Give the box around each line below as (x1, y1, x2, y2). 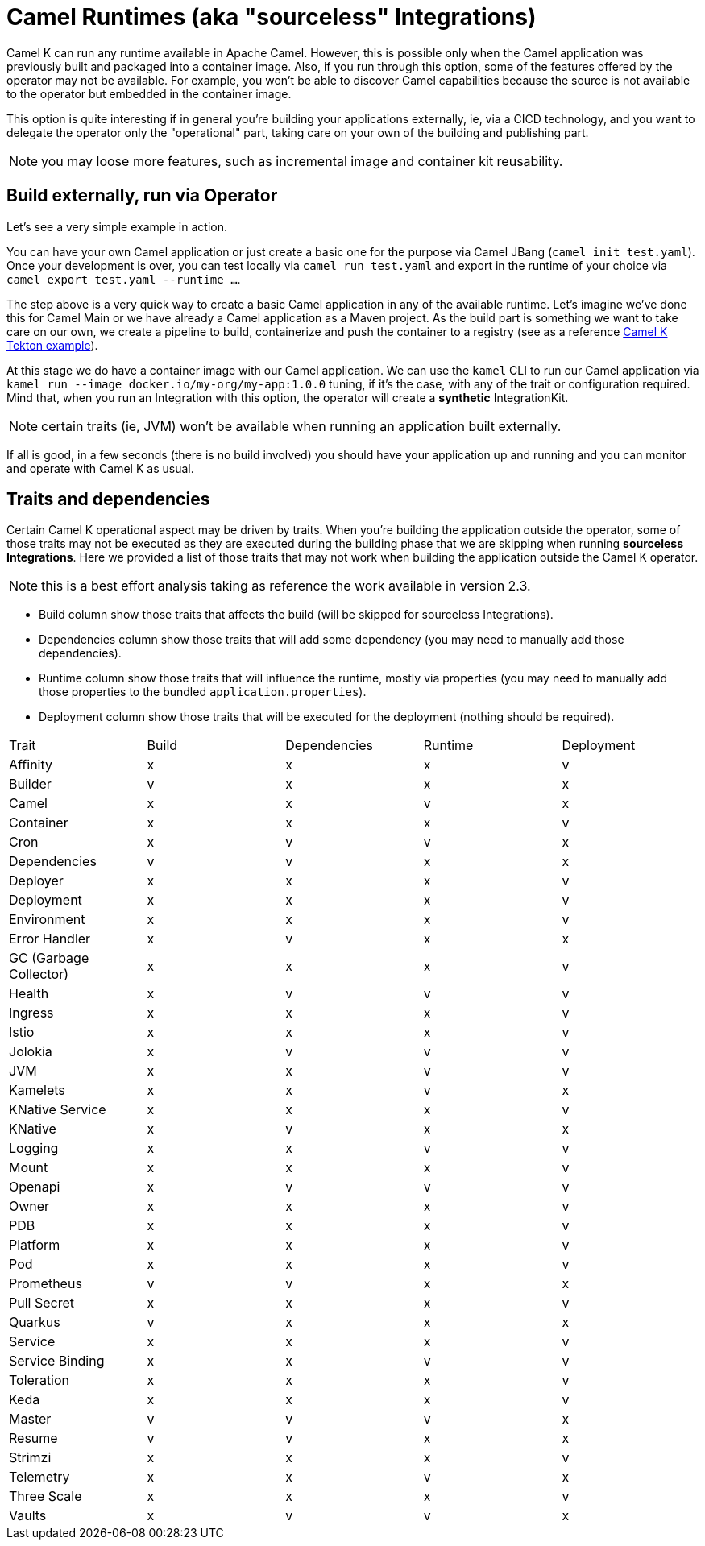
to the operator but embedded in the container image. (6, 86, 292, 101)
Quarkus (9, 1314, 60, 1331)
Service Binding (9, 1353, 105, 1370)
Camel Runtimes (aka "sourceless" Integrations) (6, 3, 537, 31)
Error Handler (9, 931, 91, 947)
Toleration (9, 1372, 70, 1389)
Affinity (9, 756, 52, 773)
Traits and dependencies (6, 489, 210, 510)
